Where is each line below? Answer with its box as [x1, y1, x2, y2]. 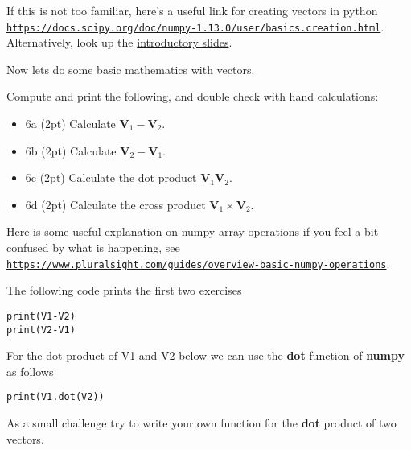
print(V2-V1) [6, 324, 76, 336]
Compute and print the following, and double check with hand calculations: [6, 88, 379, 105]
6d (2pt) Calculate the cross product [25, 196, 206, 213]
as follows [6, 362, 54, 379]
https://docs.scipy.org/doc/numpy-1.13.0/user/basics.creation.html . [6, 18, 384, 35]
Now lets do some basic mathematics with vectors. [6, 60, 255, 77]
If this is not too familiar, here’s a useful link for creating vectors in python [6, 2, 378, 19]
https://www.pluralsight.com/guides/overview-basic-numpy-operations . [6, 254, 390, 271]
